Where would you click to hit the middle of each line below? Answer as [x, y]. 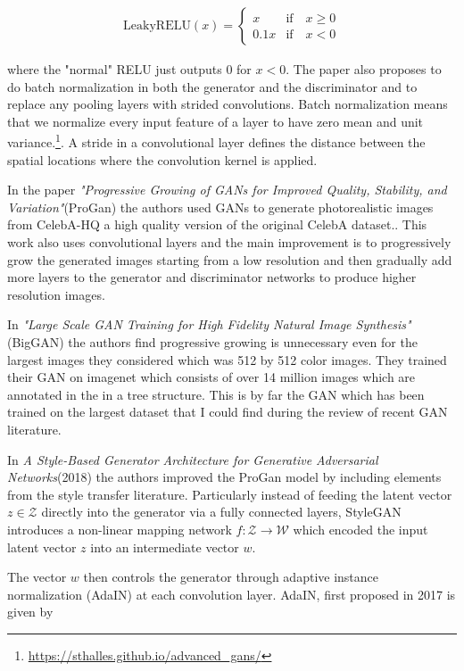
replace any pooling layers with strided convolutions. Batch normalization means [228, 104]
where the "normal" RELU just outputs [115, 69]
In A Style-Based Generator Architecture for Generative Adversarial [193, 459]
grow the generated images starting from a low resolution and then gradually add [230, 259]
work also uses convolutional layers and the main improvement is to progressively [229, 242]
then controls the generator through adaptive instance [231, 577]
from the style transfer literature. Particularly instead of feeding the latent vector [230, 494]
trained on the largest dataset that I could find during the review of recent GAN [228, 412]
